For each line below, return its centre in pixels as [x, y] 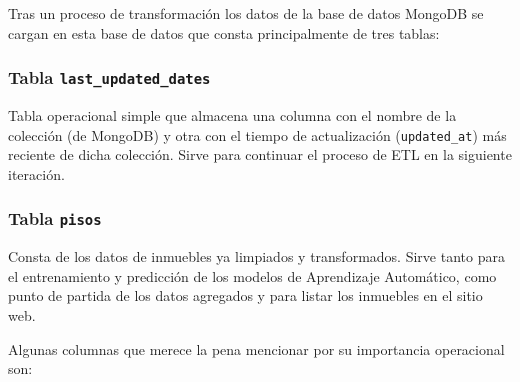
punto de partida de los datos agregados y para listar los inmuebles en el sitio [245, 295]
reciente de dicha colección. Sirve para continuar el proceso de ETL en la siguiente [260, 154]
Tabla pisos [55, 218]
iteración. [36, 173]
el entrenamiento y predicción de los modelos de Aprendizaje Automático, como [252, 275]
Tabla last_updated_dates [109, 77]
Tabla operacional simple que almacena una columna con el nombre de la [232, 114]
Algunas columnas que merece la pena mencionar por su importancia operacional [256, 348]
